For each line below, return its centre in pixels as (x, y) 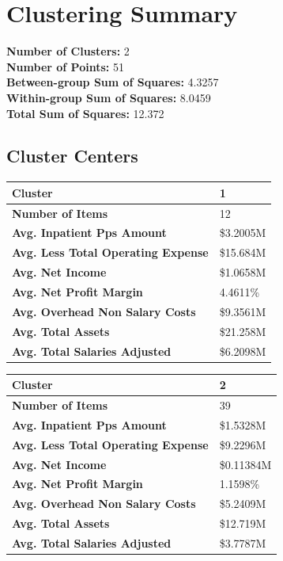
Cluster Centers (72, 156)
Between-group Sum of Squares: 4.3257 (113, 82)
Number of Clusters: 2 (68, 51)
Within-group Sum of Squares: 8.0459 (109, 97)
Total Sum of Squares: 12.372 (85, 113)
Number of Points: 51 (65, 66)
